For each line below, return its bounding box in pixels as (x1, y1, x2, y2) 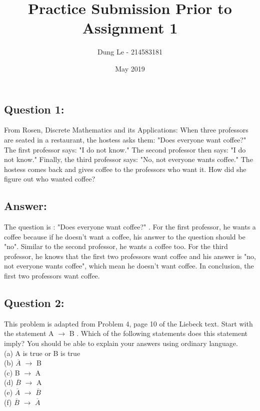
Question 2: (4, 295, 64, 310)
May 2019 (115, 63, 145, 73)
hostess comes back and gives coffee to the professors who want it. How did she (4, 163, 246, 174)
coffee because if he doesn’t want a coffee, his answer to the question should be (4, 231, 245, 241)
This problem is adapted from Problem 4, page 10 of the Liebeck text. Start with (4, 318, 253, 328)
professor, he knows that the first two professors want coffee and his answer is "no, (4, 250, 256, 261)
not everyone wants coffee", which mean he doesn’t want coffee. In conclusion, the (4, 260, 254, 271)
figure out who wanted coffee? (4, 173, 95, 184)
